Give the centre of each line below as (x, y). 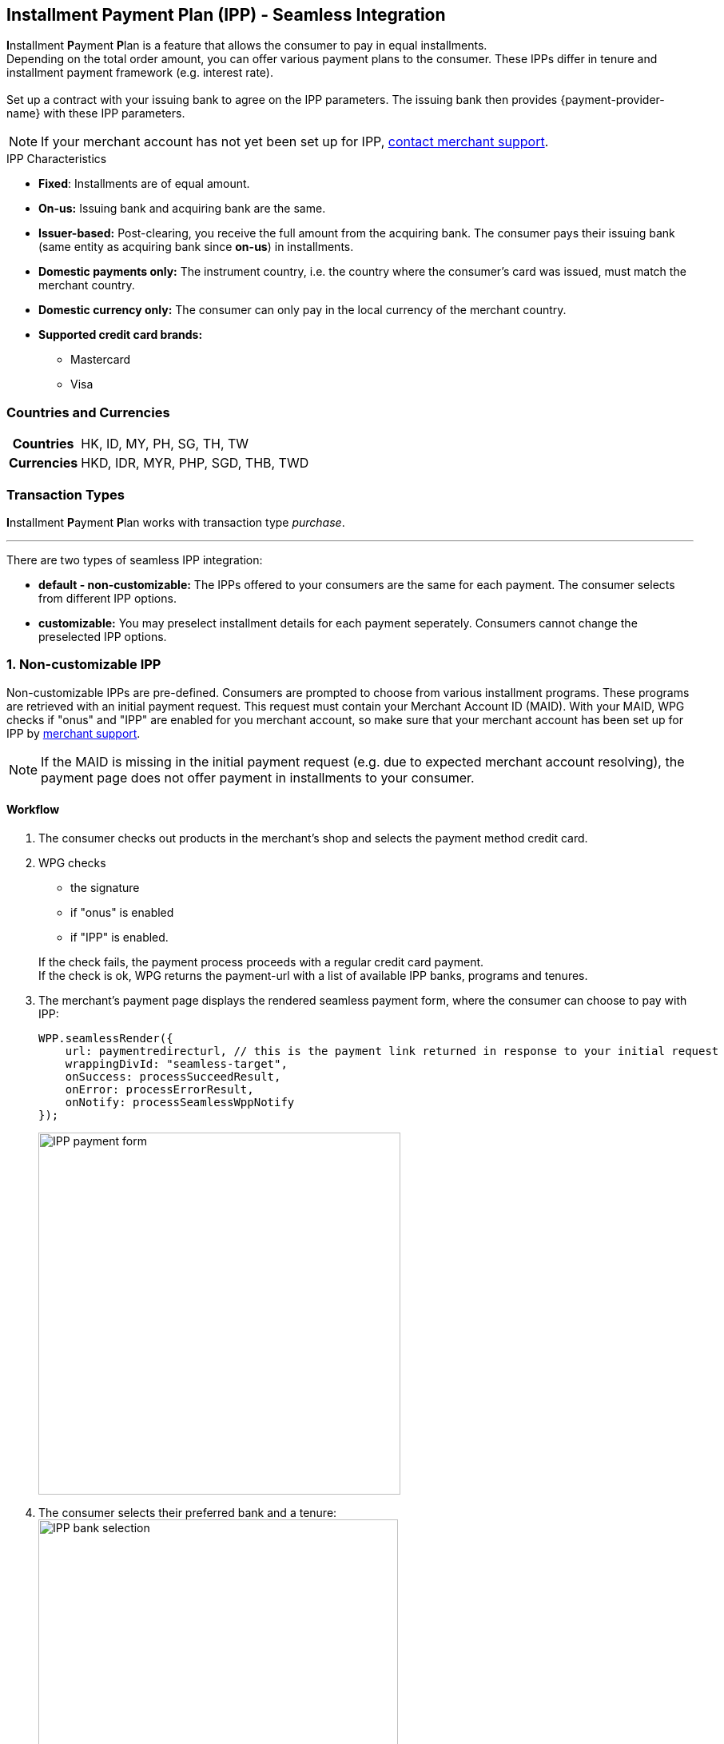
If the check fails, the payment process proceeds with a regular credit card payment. (261, 962)
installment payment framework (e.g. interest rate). (140, 73)
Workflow (33, 810)
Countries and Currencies (88, 412)
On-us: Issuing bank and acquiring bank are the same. (182, 209)
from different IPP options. (107, 598)
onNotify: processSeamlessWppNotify (180, 1102)
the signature (105, 887)
